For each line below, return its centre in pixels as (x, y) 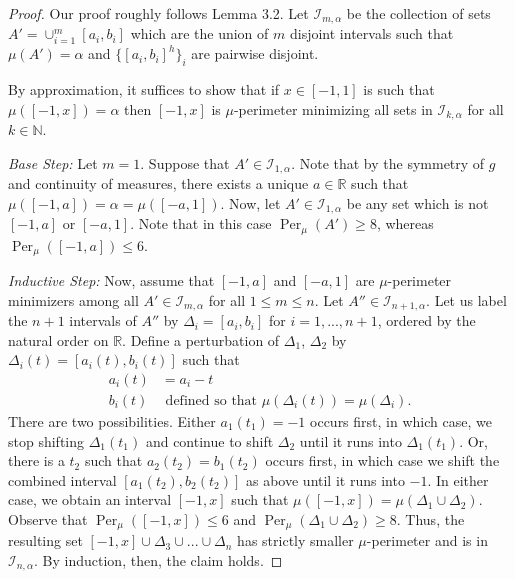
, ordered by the (426, 320)
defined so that (211, 400)
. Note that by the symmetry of (388, 162)
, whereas (405, 223)
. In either (458, 479)
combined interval (62, 479)
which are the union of (199, 33)
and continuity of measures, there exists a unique (158, 183)
